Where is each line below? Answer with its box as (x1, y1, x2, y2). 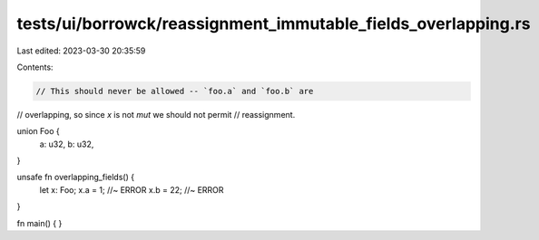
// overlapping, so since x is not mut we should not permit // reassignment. (16, 109, 296, 120)
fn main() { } (16, 217, 63, 228)
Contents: (16, 62, 54, 72)
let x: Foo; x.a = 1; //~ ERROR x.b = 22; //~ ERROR (39, 184, 224, 195)
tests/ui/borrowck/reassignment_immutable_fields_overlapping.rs (16, 14, 531, 34)
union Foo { (16, 126, 60, 137)
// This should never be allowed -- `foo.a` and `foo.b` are (35, 86, 314, 96)
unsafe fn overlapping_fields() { (16, 172, 135, 183)
